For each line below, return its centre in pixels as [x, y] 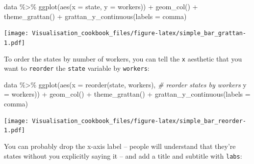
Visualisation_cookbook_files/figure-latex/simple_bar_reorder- [139, 121]
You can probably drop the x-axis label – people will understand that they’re [120, 146]
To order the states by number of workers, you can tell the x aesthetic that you [123, 58]
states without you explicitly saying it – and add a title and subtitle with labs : [123, 155]
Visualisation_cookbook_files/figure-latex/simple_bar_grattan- [139, 33]
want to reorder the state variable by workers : [77, 68]
